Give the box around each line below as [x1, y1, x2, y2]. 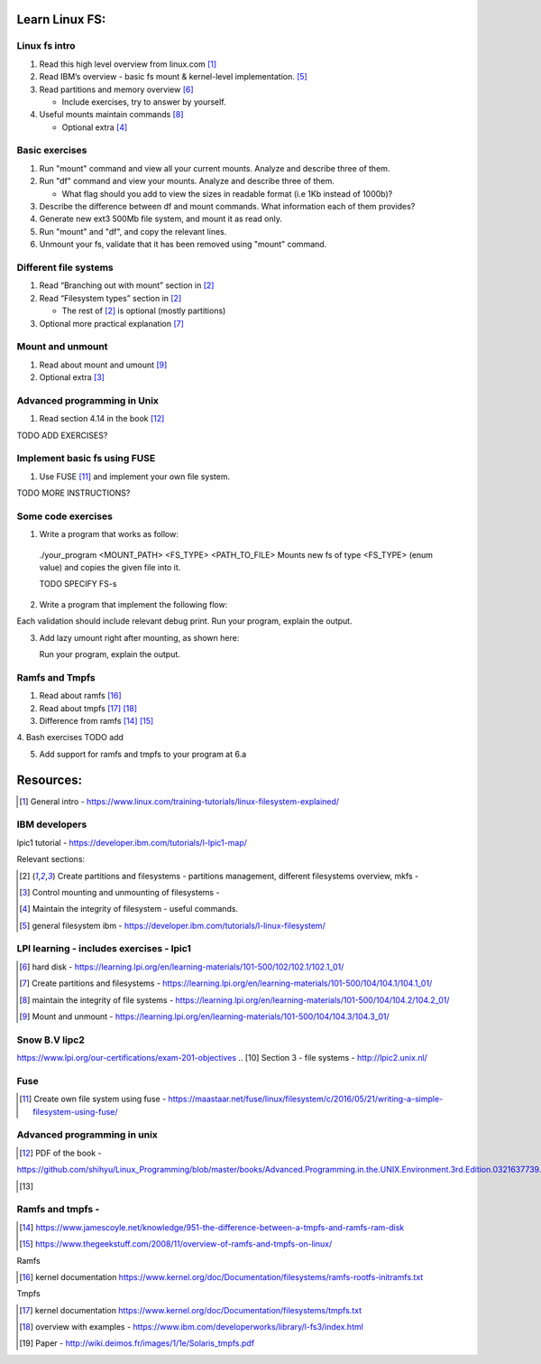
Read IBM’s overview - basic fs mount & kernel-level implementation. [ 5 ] [39, 71, 308, 82]
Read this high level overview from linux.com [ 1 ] [39, 59, 217, 70]
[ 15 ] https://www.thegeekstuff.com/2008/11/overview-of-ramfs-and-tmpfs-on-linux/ [19, 1239, 333, 1249]
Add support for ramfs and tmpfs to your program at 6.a [39, 748, 247, 759]
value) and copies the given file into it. [39, 562, 181, 573]
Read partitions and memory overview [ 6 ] [39, 84, 194, 95]
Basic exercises [16, 144, 87, 157]
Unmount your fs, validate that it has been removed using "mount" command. [39, 239, 327, 250]
